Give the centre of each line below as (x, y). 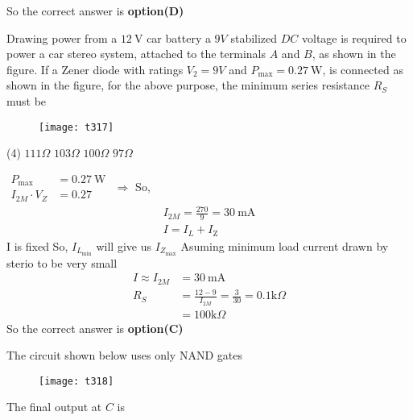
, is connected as (363, 69)
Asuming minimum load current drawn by (285, 245)
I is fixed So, (37, 245)
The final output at (54, 407)
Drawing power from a (62, 37)
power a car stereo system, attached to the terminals (136, 54)
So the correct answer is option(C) (95, 328)
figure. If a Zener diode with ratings (95, 69)
